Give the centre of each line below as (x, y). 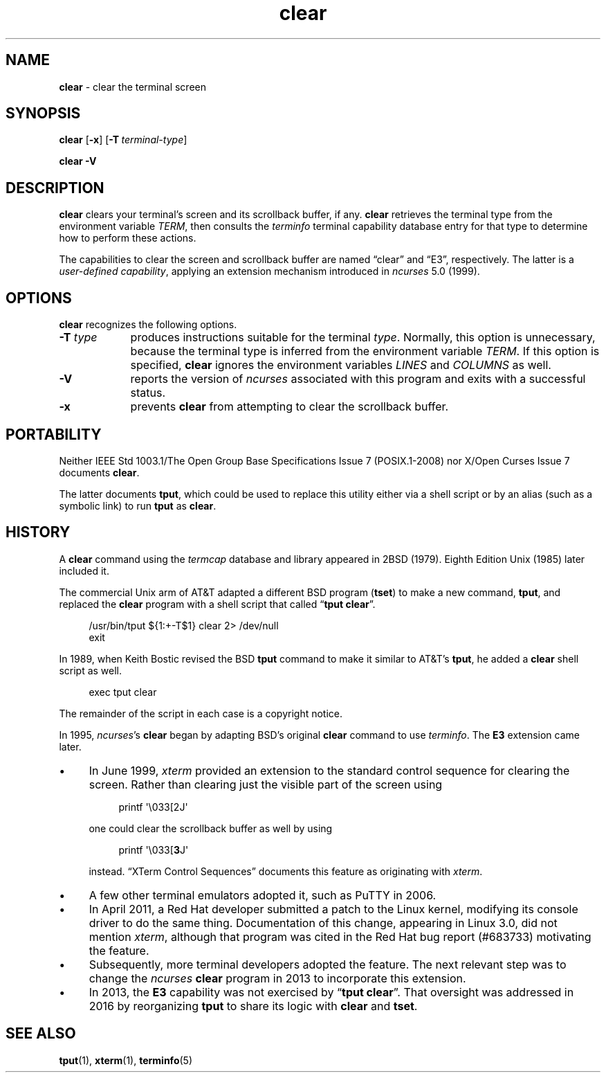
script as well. (91, 670)
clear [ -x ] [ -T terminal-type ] (123, 140)
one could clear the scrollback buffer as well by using (211, 828)
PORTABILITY (54, 434)
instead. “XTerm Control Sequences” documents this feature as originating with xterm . (286, 871)
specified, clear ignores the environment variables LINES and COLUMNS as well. (341, 365)
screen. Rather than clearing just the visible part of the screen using (266, 784)
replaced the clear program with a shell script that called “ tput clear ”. (217, 604)
